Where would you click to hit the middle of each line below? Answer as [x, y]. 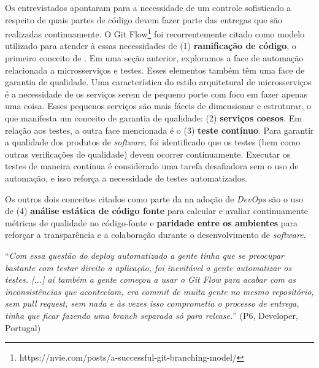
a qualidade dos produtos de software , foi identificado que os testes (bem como [153, 142]
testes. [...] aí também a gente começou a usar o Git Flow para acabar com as [150, 279]
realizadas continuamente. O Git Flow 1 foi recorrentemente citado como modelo [155, 33]
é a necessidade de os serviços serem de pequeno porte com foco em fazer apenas [156, 94]
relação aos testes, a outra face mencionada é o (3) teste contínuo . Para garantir [159, 130]
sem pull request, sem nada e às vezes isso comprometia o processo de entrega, [152, 303]
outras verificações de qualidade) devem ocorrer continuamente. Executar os [148, 154]
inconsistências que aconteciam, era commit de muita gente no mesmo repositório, [159, 291]
